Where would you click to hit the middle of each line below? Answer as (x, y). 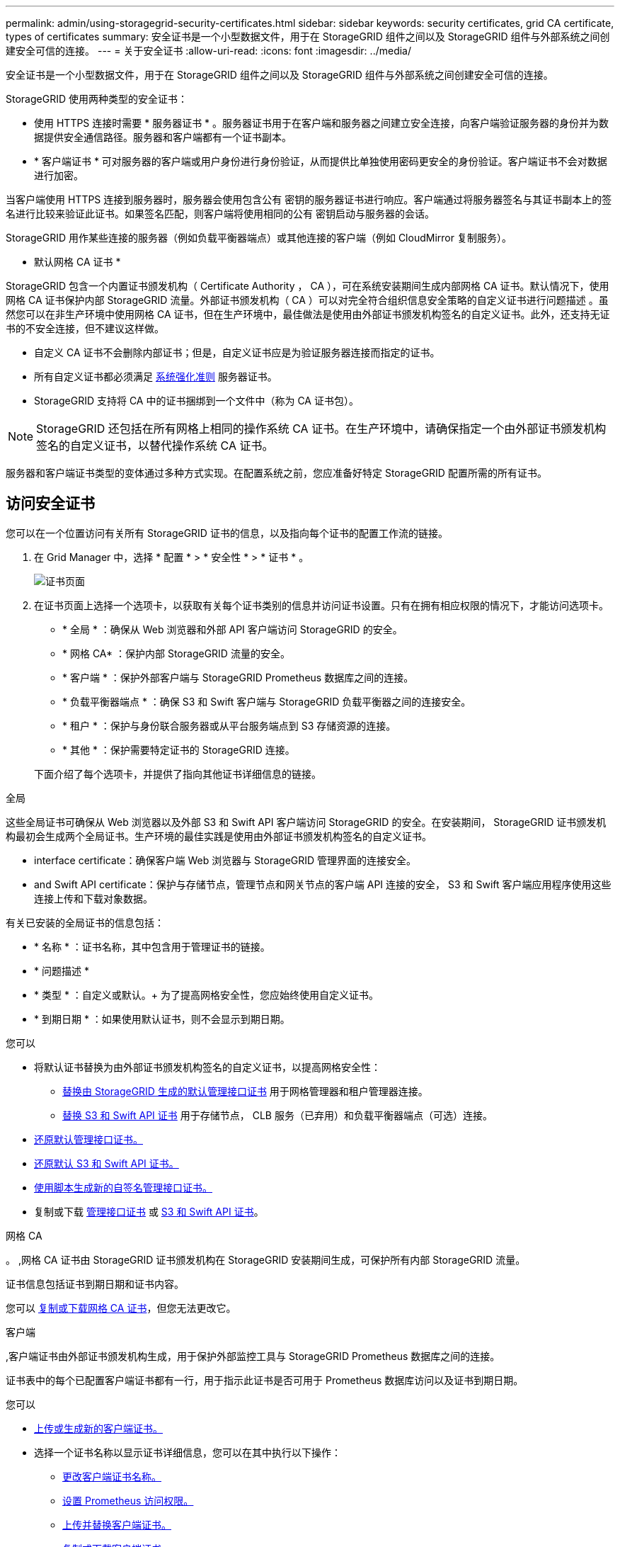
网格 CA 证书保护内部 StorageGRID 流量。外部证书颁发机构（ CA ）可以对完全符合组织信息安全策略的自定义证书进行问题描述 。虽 (307, 300)
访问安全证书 (50, 504)
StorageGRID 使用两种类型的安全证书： (97, 99)
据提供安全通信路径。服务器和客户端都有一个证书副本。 (163, 137)
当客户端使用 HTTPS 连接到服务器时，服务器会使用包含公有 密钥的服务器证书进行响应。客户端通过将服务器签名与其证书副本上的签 (309, 199)
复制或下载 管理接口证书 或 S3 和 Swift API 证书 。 (149, 1211)
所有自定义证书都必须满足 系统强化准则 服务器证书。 (156, 376)
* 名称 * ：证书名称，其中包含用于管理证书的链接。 (152, 946)
